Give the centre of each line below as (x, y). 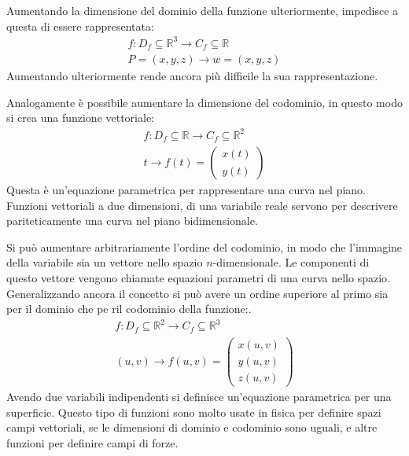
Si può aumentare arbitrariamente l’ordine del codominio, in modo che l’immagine (204, 246)
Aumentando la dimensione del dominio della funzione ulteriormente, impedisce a (203, 10)
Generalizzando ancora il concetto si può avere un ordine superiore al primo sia (197, 293)
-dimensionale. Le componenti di (291, 262)
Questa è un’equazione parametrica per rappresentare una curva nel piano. (186, 189)
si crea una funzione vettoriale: (80, 118)
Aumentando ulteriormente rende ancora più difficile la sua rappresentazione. (192, 76)
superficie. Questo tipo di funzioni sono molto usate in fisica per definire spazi (194, 412)
